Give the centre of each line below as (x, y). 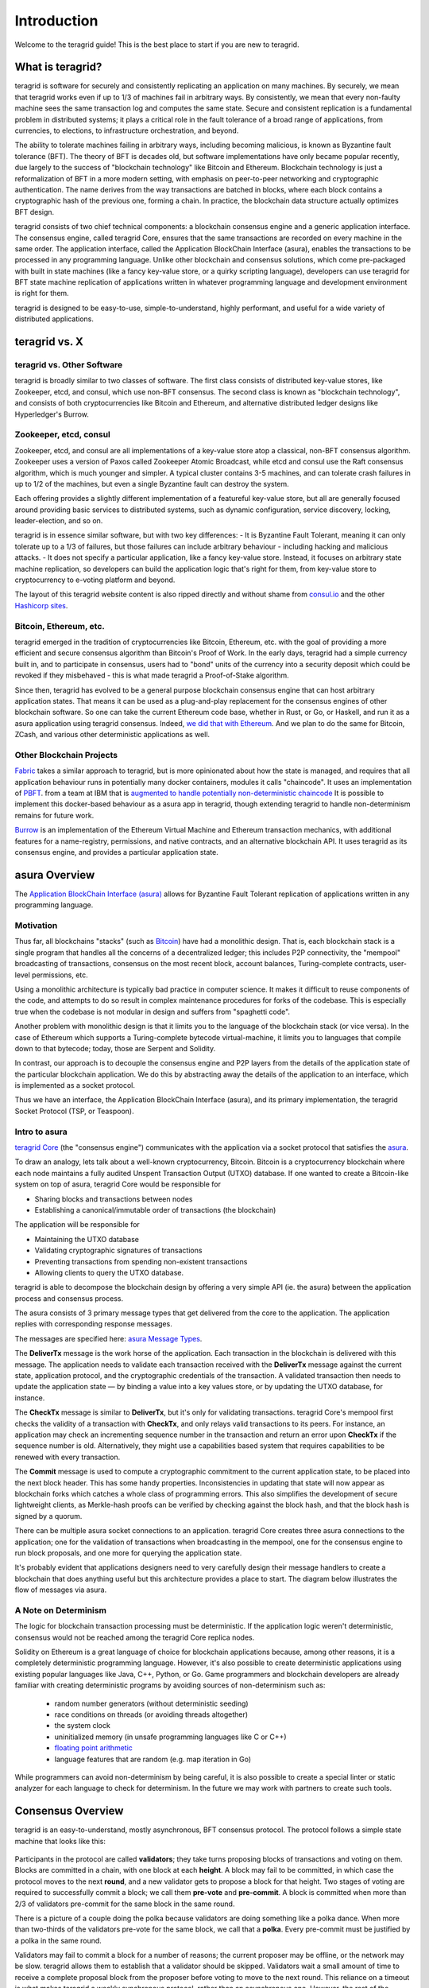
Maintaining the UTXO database (87, 1239)
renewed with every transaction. (68, 1457)
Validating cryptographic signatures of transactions (118, 1250)
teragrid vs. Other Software (69, 365)
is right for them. (42, 293)
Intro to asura (41, 1132)
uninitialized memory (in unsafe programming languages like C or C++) (170, 1737)
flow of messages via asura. (61, 1590)
